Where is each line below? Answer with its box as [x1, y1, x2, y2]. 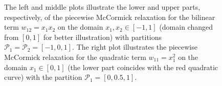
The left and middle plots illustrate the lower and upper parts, [4, 2, 201, 12]
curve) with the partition [4, 72, 82, 82]
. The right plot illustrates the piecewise [72, 41, 197, 52]
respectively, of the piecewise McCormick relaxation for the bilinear [4, 11, 215, 22]
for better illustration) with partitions [43, 31, 162, 42]
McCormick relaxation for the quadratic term [4, 51, 146, 62]
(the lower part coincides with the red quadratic [68, 61, 218, 72]
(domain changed [159, 21, 213, 32]
